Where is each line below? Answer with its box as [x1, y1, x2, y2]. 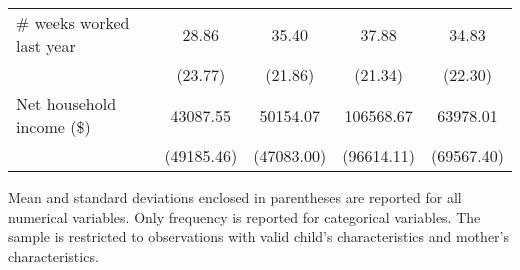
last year [16, 34, 76, 57]
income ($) [16, 115, 91, 138]
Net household [16, 92, 117, 115]
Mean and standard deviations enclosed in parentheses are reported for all [8, 187, 462, 207]
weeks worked [34, 11, 130, 34]
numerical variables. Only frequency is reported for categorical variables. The [8, 206, 481, 227]
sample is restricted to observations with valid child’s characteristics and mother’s [8, 226, 510, 247]
